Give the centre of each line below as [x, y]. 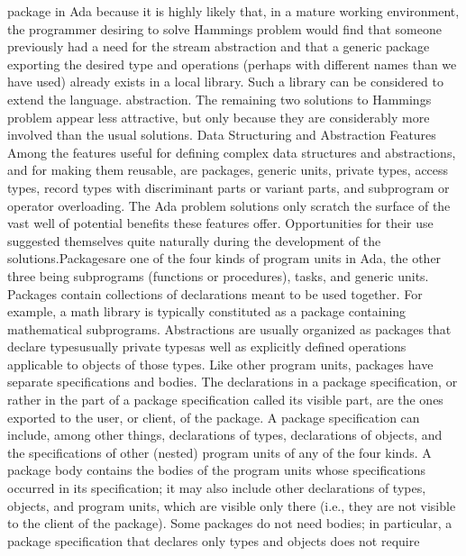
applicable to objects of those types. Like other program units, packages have [220, 364]
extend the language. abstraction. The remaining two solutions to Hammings [219, 99]
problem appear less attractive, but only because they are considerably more [219, 117]
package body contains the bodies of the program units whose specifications [217, 470]
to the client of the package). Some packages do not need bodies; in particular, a [230, 523]
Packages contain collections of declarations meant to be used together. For [215, 293]
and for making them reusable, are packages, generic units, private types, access [228, 170]
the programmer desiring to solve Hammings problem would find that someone [224, 28]
